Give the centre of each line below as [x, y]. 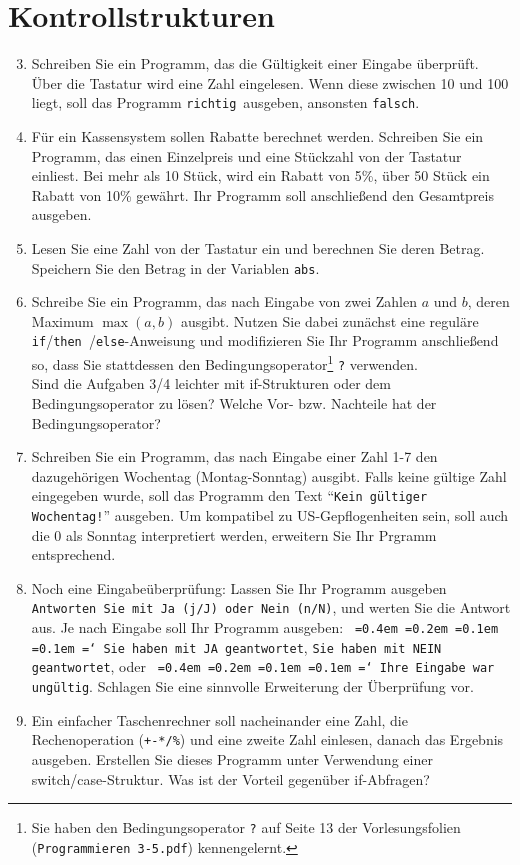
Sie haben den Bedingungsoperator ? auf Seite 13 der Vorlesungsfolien [246, 827]
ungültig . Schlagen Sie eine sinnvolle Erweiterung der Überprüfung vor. [252, 686]
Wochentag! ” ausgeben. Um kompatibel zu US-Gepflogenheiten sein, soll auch [270, 514]
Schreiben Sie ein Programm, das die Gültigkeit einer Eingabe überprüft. [255, 63]
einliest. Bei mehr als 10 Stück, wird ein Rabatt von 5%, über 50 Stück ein [260, 175]
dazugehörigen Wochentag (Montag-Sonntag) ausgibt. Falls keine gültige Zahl [269, 475]
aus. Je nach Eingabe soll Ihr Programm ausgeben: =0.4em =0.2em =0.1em [265, 627]
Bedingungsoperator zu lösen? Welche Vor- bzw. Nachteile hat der [234, 402]
